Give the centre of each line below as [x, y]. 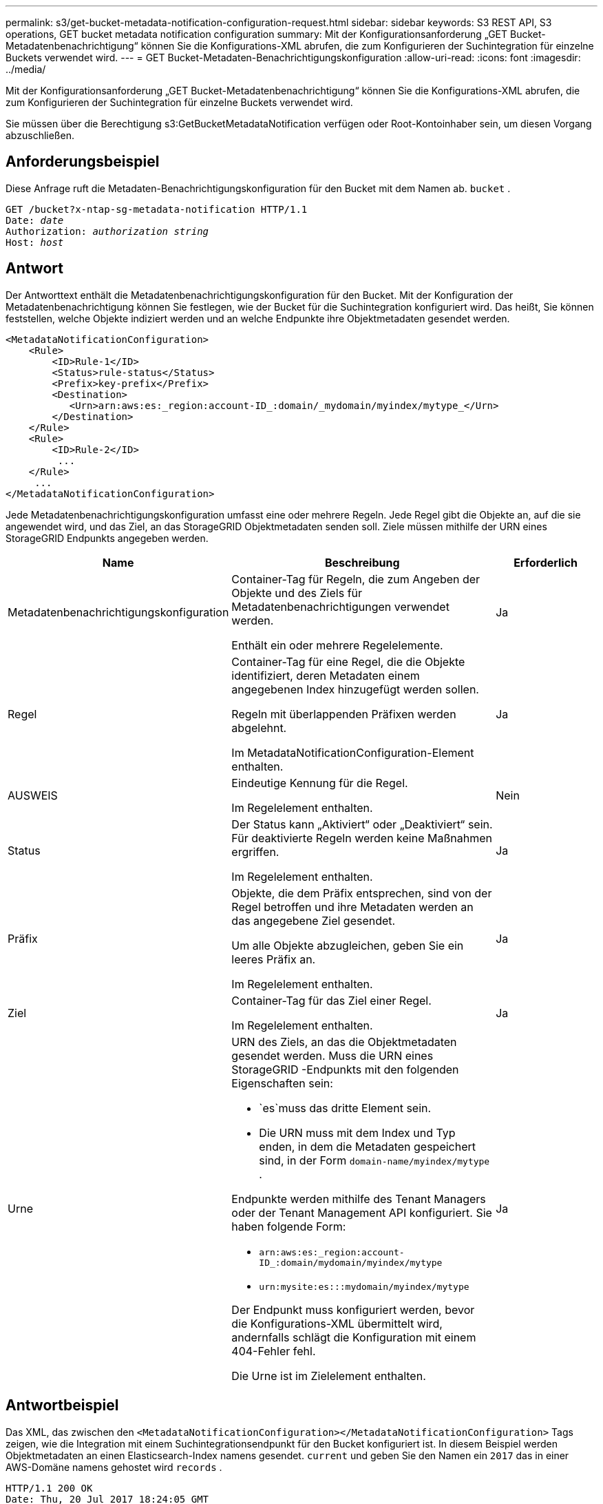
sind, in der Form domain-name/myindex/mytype [374, 1160]
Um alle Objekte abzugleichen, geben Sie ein [348, 945]
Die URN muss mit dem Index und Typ [357, 1132]
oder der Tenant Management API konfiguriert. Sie [362, 1212]
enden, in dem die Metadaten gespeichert [368, 1146]
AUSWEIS [33, 795]
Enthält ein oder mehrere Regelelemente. [337, 645]
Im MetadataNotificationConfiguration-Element [353, 752]
